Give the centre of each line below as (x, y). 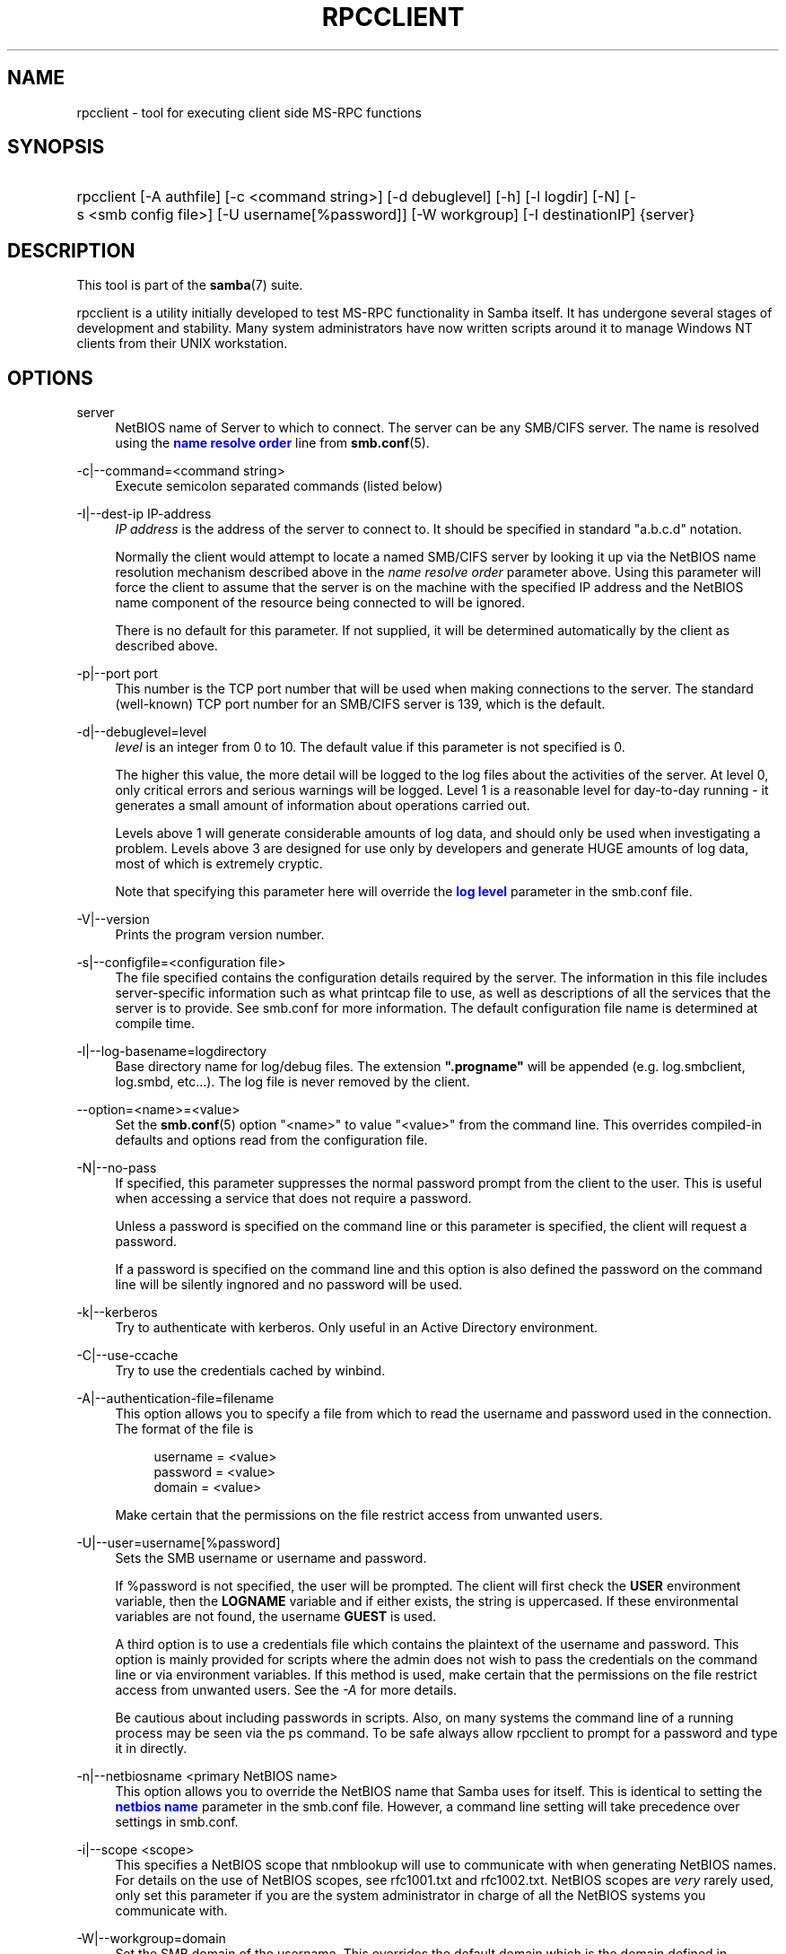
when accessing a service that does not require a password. (293, 1199)
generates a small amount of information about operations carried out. (323, 806)
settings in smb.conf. (177, 1822)
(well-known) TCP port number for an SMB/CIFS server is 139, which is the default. (360, 704)
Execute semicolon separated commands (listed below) (279, 486)
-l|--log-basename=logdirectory (172, 1051)
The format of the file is (184, 1429)
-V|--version (113, 920)
